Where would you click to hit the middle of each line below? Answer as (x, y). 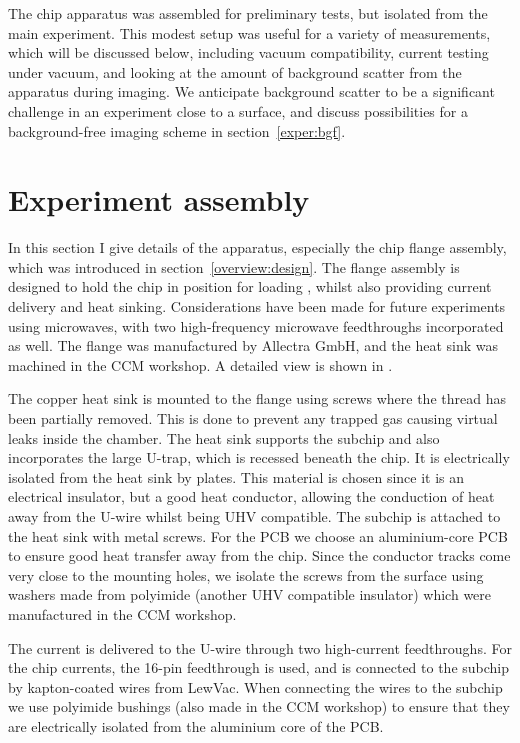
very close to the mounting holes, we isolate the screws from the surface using (246, 574)
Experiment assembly (159, 199)
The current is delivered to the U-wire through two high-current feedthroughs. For (260, 647)
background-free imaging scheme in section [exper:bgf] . (177, 130)
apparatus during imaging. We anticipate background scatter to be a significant (251, 91)
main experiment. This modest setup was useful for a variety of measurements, (249, 32)
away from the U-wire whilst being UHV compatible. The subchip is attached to (254, 516)
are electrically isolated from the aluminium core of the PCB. (196, 725)
